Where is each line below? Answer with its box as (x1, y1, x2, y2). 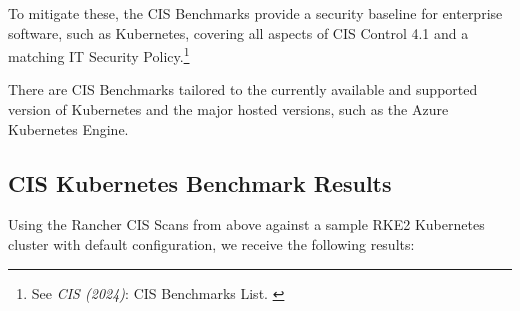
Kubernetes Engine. (8, 118, 129, 139)
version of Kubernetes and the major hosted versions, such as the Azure (8, 99, 449, 120)
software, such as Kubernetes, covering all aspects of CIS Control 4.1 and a (8, 22, 469, 43)
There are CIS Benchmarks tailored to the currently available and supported (8, 79, 478, 100)
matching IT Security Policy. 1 (8, 43, 190, 66)
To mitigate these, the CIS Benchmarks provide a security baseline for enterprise (8, 3, 503, 23)
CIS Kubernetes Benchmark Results (8, 167, 392, 198)
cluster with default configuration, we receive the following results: (8, 234, 415, 255)
